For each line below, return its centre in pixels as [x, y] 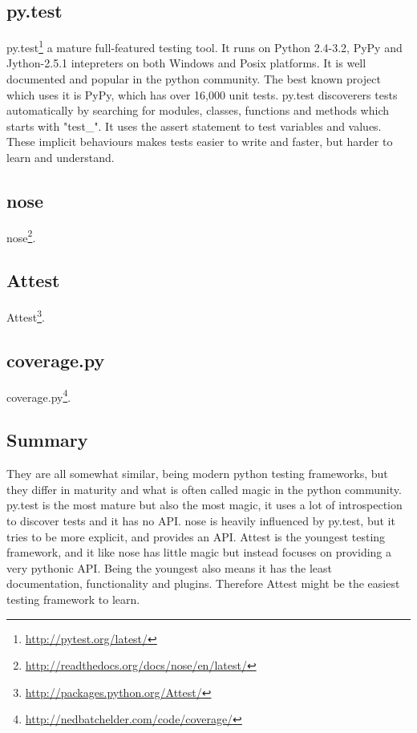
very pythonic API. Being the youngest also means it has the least [169, 567]
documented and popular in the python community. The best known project [194, 79]
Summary [47, 440]
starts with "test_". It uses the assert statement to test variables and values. [194, 126]
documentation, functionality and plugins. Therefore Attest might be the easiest [203, 583]
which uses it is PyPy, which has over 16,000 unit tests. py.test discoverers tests [202, 94]
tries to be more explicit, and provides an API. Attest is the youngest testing [196, 536]
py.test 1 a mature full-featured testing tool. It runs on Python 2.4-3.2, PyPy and [204, 46]
